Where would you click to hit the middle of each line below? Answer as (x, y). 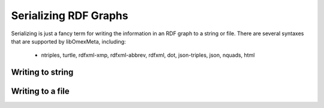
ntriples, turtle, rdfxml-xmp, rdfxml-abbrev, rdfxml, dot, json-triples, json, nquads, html (148, 55)
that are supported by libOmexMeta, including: (68, 41)
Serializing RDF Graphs (70, 16)
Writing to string (42, 72)
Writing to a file (40, 92)
